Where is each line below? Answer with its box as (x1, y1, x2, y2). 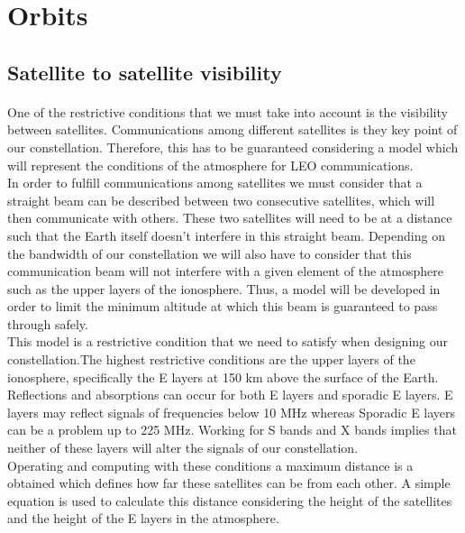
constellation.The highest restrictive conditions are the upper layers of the (7, 350, 415, 369)
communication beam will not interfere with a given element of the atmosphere (7, 262, 443, 280)
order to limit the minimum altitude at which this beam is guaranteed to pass (7, 297, 438, 316)
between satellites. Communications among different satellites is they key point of (7, 120, 458, 139)
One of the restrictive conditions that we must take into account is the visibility (7, 102, 448, 121)
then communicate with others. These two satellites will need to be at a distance (7, 208, 452, 227)
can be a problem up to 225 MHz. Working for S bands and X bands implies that (7, 420, 457, 439)
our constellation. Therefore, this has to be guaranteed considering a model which (7, 137, 459, 156)
